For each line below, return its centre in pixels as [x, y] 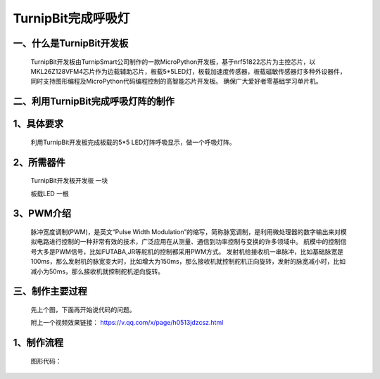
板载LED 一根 [50, 193]
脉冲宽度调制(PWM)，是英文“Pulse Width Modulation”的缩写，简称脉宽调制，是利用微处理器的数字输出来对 [186, 231]
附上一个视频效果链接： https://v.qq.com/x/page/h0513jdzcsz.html [127, 323]
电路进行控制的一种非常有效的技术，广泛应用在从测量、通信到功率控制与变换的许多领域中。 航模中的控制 [188, 242]
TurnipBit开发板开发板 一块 [69, 181]
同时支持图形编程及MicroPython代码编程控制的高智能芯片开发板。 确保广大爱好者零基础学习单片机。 [176, 82]
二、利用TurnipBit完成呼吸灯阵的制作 [94, 102]
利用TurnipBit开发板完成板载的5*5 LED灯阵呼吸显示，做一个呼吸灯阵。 [133, 142]
